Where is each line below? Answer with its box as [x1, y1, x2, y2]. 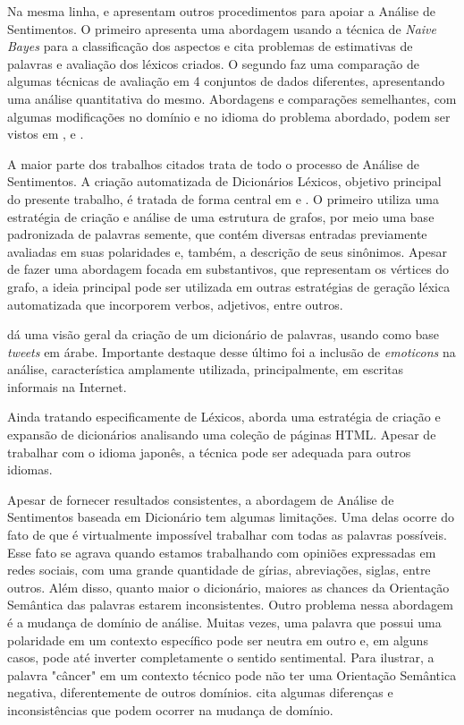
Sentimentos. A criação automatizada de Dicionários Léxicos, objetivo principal [7, 172, 442, 191]
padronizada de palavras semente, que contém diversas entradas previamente [7, 225, 427, 243]
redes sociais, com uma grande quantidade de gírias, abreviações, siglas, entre [7, 560, 431, 579]
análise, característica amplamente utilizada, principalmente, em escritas [7, 360, 403, 379]
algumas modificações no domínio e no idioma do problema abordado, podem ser [7, 107, 451, 125]
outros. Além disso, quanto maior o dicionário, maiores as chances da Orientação [7, 577, 450, 596]
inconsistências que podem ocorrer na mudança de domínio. [7, 700, 333, 719]
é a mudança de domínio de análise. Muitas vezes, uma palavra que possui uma [7, 613, 442, 631]
